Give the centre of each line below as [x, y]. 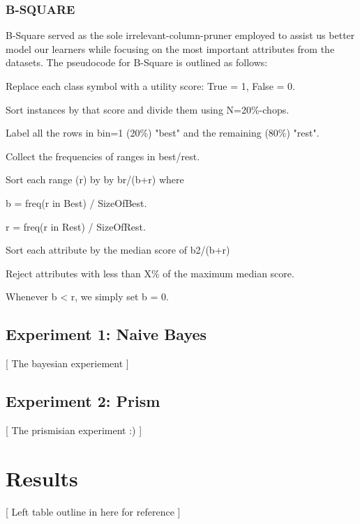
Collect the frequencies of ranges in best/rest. [103, 156]
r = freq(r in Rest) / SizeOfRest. [76, 226]
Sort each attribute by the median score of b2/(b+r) [118, 250]
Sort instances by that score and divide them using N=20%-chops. [148, 109]
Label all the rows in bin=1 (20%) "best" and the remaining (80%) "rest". [163, 133]
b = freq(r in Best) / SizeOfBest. [76, 202]
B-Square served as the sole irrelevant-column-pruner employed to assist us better [180, 35]
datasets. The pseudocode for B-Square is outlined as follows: [137, 62]
